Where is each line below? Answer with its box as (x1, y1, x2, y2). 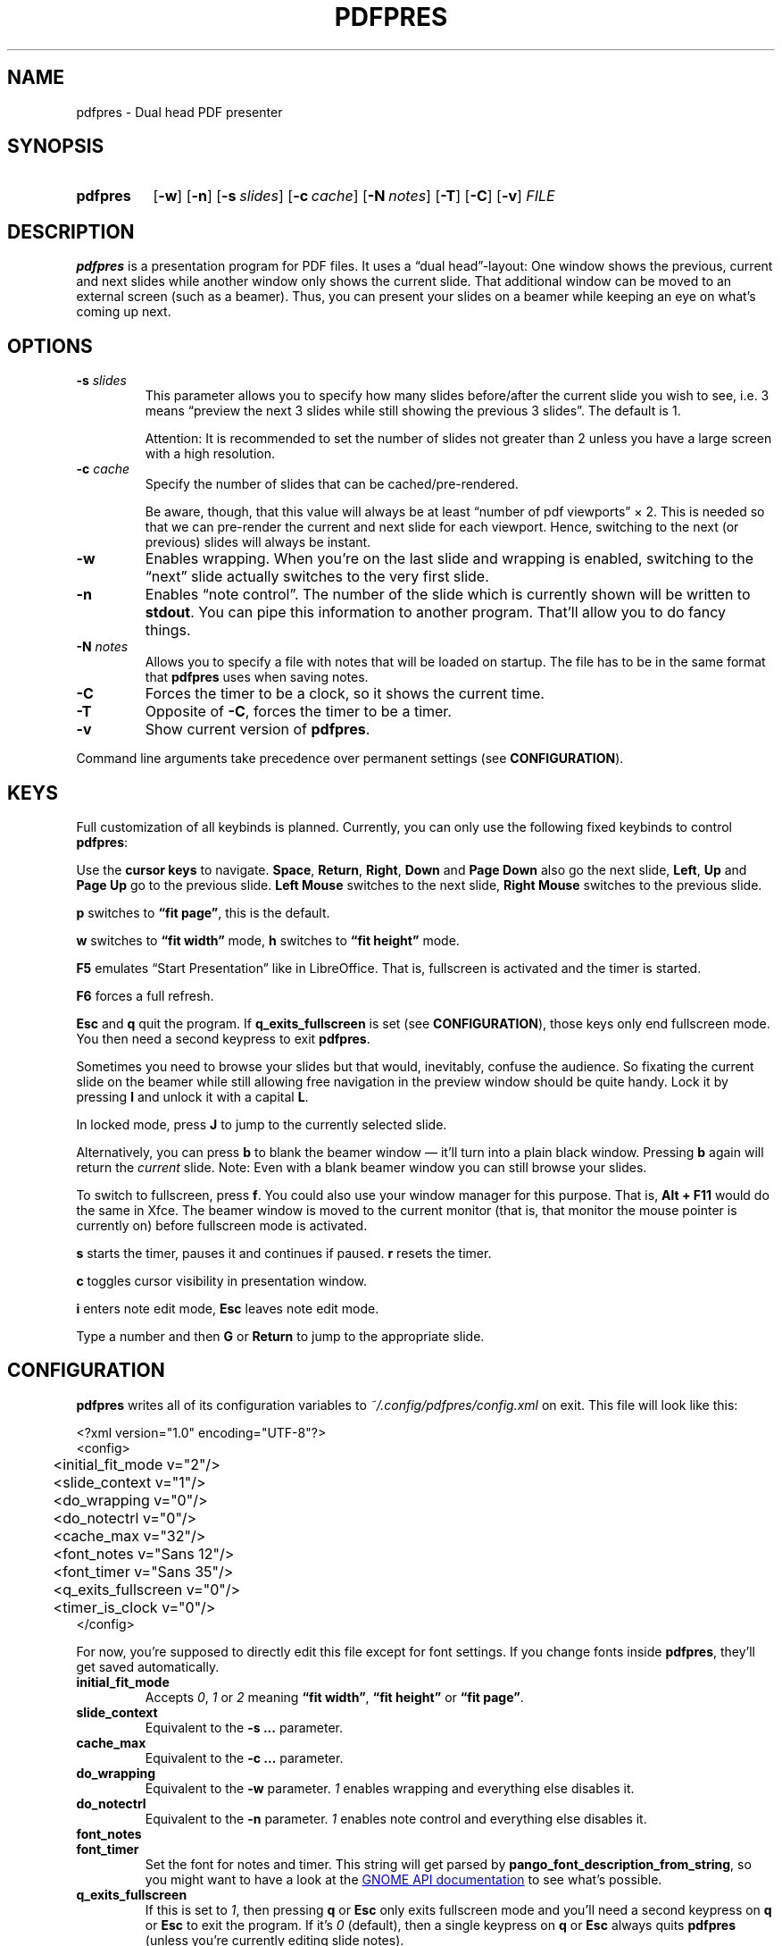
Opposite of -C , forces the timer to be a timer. (145, 702, 452, 721)
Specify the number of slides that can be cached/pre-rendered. (145, 476, 519, 492)
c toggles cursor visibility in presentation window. (76, 1272, 368, 1288)
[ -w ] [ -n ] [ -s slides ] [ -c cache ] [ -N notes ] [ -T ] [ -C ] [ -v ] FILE (153, 187, 555, 206)
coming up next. (76, 304, 171, 320)
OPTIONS (7, 334, 93, 357)
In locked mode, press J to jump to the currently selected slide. (76, 1116, 447, 1132)
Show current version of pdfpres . (145, 720, 370, 739)
